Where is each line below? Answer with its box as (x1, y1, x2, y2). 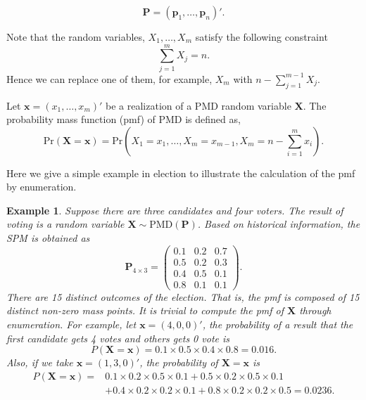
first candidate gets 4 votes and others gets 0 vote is (6, 330, 230, 345)
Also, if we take (6, 355, 73, 370)
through (299, 303, 332, 318)
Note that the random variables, (6, 30, 145, 44)
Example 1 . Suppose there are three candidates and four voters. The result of (6, 202, 343, 217)
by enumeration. (6, 179, 77, 194)
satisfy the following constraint (195, 30, 328, 44)
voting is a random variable (6, 217, 125, 231)
